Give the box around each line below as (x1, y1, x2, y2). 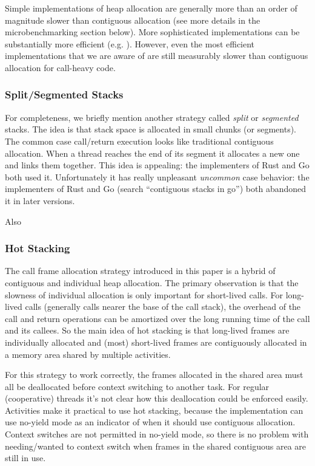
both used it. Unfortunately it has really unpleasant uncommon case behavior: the (5, 170, 310, 183)
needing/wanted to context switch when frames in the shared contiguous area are (5, 439, 307, 452)
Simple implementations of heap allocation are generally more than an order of (5, 2, 297, 14)
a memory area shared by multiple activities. (5, 348, 171, 360)
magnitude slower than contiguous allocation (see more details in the (5, 13, 260, 26)
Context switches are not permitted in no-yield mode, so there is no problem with (5, 428, 309, 440)
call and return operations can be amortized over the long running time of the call (5, 312, 310, 324)
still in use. (5, 451, 46, 464)
